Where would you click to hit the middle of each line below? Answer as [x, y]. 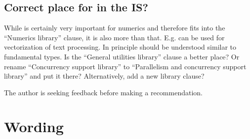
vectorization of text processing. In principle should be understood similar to [120, 47]
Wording [34, 126]
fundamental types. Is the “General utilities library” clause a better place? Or [122, 56]
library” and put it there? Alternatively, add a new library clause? [104, 76]
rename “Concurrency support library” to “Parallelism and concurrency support [125, 66]
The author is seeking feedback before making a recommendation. [103, 92]
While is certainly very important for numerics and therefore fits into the [115, 28]
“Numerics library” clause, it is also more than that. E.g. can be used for [114, 37]
